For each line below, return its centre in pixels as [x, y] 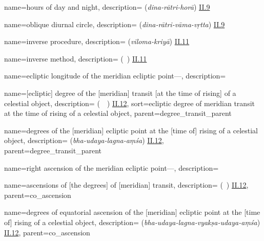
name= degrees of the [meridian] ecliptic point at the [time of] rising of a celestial [131, 130]
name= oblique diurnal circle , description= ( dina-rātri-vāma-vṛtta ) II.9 [115, 24]
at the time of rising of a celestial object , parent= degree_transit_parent [118, 113]
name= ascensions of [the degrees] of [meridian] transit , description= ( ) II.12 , [126, 185]
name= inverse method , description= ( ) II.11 [76, 58]
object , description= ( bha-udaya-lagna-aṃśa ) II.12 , [84, 140]
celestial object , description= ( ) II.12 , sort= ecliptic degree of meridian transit [129, 103]
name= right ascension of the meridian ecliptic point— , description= [111, 167]
